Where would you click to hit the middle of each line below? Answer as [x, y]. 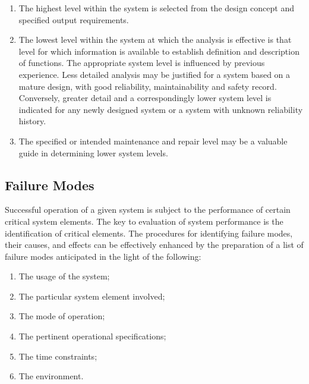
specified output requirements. [74, 19]
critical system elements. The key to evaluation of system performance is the [144, 221]
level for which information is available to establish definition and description [159, 51]
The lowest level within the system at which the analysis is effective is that [155, 40]
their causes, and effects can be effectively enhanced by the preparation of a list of [154, 245]
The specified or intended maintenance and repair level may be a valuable [153, 141]
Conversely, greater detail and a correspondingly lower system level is [145, 98]
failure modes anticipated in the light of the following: [103, 256]
